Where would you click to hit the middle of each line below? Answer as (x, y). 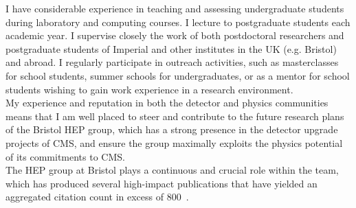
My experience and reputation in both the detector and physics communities (167, 103)
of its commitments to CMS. (65, 156)
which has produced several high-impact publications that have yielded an (162, 183)
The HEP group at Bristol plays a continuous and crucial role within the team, (172, 170)
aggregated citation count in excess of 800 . (97, 197)
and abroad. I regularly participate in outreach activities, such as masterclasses (172, 62)
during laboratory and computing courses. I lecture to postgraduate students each (178, 22)
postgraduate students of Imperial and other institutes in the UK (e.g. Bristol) (171, 48)
